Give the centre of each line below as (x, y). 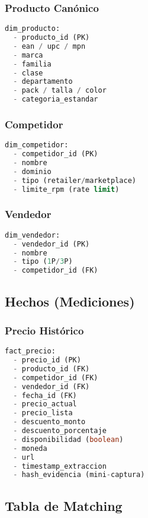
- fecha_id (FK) (45, 395)
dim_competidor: (37, 145)
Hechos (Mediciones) (70, 301)
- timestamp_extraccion (60, 466)
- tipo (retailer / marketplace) (75, 180)
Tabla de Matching (64, 505)
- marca (28, 55)
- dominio (32, 171)
